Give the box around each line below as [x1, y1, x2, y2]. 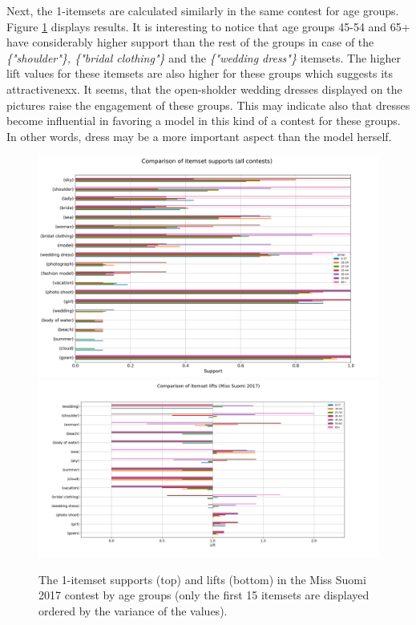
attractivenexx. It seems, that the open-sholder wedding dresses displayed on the [6, 80, 402, 97]
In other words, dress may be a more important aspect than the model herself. [6, 127, 392, 144]
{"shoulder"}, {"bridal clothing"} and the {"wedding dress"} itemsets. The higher [6, 49, 402, 66]
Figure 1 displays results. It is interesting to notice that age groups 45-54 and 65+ [6, 18, 410, 34]
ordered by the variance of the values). [38, 602, 228, 619]
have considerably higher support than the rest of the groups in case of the [6, 34, 374, 50]
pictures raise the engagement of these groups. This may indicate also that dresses [6, 96, 410, 113]
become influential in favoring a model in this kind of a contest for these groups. [6, 112, 401, 129]
